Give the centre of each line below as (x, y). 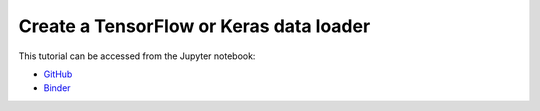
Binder (57, 88)
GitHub (58, 74)
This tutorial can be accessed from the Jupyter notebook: (137, 56)
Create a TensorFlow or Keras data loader (194, 26)
